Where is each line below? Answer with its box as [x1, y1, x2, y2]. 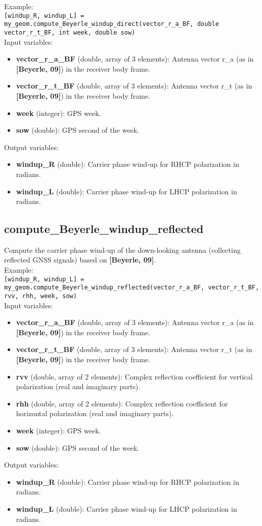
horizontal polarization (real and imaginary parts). [16, 408, 174, 419]
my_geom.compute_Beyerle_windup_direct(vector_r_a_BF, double [4, 20, 219, 28]
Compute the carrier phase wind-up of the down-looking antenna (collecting [4, 244, 241, 255]
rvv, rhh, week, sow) [4, 292, 77, 300]
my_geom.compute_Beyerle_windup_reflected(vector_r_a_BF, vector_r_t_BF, [4, 284, 259, 291]
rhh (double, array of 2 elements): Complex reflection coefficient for [16, 398, 228, 408]
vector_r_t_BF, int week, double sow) [4, 28, 135, 36]
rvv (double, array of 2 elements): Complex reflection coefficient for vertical [16, 371, 253, 382]
